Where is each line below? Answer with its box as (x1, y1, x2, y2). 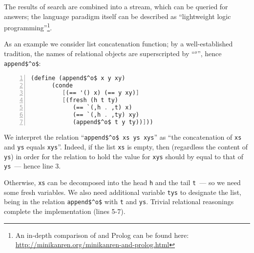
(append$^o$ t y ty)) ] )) (72, 118, 153, 126)
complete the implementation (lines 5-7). (4, 206, 126, 216)
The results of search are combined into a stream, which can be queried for (4, 1, 228, 11)
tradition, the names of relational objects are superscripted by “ (4, 48, 195, 59)
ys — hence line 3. (4, 161, 61, 171)
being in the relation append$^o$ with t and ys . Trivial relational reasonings (4, 196, 234, 207)
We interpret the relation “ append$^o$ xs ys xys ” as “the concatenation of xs (4, 132, 242, 142)
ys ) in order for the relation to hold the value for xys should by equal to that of (4, 151, 243, 161)
